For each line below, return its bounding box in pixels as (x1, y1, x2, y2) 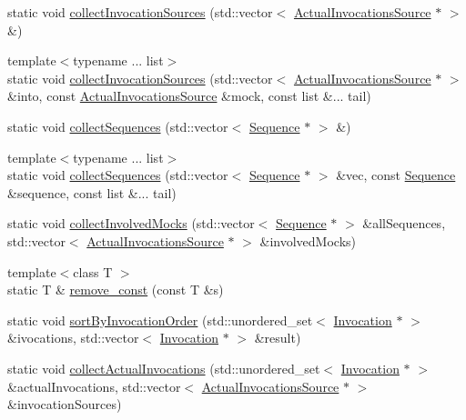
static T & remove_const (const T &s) (7, 280, 224, 299)
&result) (254, 328, 301, 347)
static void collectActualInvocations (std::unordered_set (7, 358, 320, 377)
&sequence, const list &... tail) (7, 183, 177, 202)
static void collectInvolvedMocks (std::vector (7, 214, 255, 233)
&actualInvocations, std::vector (7, 376, 181, 395)
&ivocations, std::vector (7, 328, 139, 347)
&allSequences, (362, 214, 446, 233)
